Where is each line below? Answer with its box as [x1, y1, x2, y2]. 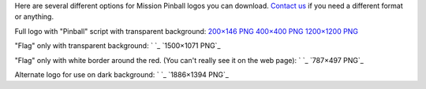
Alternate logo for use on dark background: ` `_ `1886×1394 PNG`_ [14, 69, 229, 79]
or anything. [14, 12, 54, 21]
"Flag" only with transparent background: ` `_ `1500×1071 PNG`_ [14, 41, 221, 50]
